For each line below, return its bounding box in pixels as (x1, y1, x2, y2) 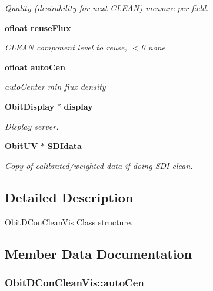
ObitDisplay (5, 100, 55, 112)
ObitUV (5, 140, 38, 152)
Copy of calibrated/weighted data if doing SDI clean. (5, 159, 193, 171)
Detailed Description (5, 188, 134, 206)
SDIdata (47, 140, 82, 152)
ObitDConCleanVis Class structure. (5, 215, 133, 228)
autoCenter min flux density (5, 80, 106, 93)
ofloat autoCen (5, 60, 65, 73)
